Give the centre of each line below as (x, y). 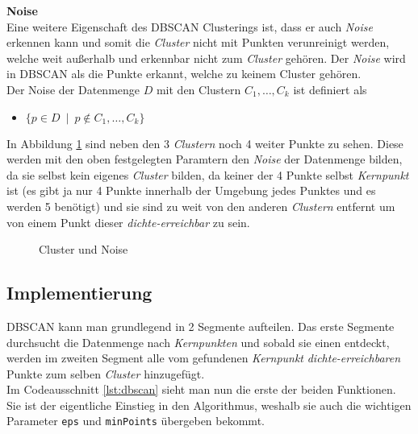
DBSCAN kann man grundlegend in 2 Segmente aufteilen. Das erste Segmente (201, 326)
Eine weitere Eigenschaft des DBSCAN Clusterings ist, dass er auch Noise (190, 26)
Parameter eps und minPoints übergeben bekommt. (136, 421)
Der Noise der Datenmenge (73, 89)
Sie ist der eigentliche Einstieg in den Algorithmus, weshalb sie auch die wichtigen (209, 405)
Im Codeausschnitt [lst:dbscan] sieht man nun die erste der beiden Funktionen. (201, 389)
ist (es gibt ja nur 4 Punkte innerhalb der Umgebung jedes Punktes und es (191, 190)
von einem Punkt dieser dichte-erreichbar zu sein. (128, 222)
